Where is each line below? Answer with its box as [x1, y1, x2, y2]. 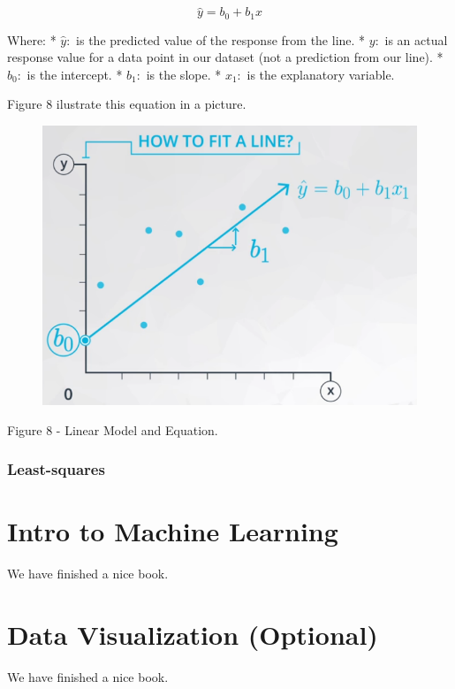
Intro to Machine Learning [7, 513, 338, 549]
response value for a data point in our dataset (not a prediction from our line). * [7, 48, 444, 66]
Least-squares [7, 458, 105, 480]
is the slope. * [146, 65, 222, 83]
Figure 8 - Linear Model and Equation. [7, 420, 218, 439]
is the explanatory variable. [246, 65, 395, 83]
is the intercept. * [27, 65, 123, 83]
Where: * [7, 30, 57, 49]
